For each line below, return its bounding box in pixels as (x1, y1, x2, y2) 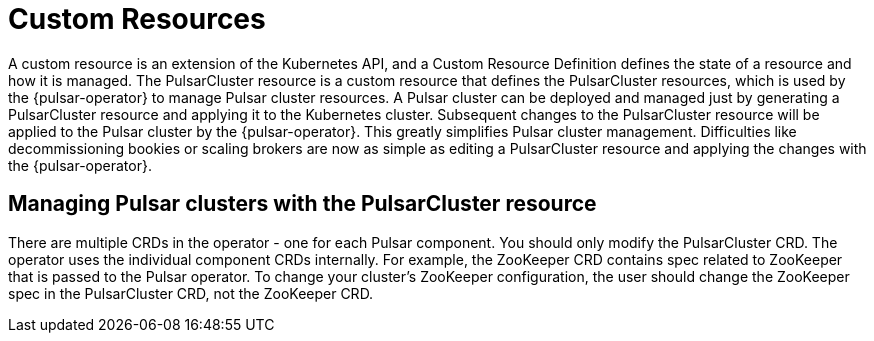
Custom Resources (8, 2, 266, 36)
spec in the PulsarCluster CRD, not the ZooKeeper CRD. (8, 284, 374, 302)
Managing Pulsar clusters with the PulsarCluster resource (8, 191, 597, 217)
